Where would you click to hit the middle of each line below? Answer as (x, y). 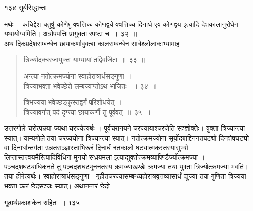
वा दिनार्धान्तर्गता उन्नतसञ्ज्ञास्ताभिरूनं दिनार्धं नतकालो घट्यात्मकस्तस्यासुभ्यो (96, 147)
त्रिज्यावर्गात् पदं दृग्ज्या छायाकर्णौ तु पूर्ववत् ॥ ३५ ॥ (87, 111)
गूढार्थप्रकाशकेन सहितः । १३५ (42, 202)
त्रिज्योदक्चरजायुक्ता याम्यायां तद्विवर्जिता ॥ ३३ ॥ (84, 59)
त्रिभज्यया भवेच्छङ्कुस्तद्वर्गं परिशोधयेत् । (73, 102)
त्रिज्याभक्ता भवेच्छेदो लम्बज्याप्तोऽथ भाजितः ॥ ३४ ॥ (90, 85)
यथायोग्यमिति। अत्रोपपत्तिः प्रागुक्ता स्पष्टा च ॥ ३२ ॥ (71, 34)
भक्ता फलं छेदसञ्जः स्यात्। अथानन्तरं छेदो (57, 185)
